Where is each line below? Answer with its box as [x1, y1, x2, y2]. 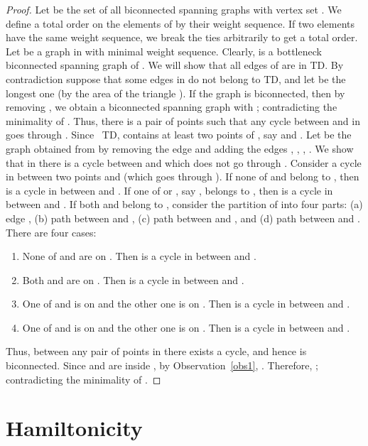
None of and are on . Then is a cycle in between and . [22, 249, 256, 263]
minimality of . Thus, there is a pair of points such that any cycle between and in [6, 113, 360, 128]
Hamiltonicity [6, 413, 143, 442]
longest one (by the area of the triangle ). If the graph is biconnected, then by [6, 85, 345, 100]
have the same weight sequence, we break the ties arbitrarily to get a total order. [6, 30, 358, 45]
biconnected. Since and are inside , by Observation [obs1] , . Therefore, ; [6, 358, 318, 373]
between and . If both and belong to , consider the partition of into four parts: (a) [6, 197, 363, 212]
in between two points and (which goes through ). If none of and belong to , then [6, 169, 359, 184]
